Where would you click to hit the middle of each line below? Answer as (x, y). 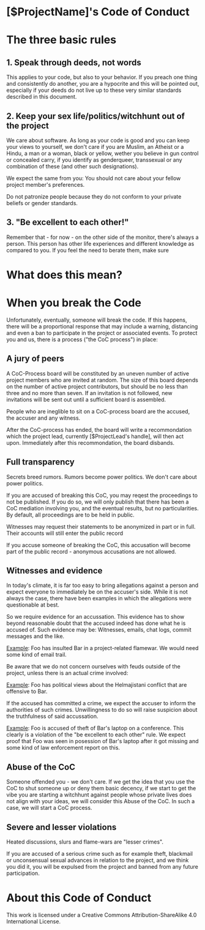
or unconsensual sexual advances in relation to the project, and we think (98, 860)
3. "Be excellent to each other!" (68, 222)
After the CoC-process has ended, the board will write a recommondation (99, 429)
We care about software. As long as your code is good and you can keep (98, 140)
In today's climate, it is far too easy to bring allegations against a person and (102, 585)
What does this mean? (64, 275)
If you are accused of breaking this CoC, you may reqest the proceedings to (102, 495)
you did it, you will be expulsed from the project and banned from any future (102, 867)
